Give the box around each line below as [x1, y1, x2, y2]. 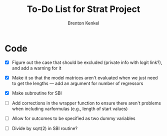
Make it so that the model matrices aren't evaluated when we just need [11, 74, 158, 80]
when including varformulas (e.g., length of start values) [11, 105, 128, 111]
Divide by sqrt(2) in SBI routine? [11, 125, 78, 131]
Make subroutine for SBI [11, 90, 62, 96]
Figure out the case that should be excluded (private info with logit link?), [11, 59, 162, 65]
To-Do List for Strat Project [26, 3, 140, 15]
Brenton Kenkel [67, 20, 99, 26]
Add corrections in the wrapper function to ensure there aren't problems [11, 100, 161, 106]
